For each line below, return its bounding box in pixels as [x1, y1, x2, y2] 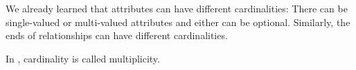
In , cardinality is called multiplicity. [6, 51, 160, 65]
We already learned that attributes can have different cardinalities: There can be [6, 1, 348, 15]
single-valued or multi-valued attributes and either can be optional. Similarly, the [6, 14, 350, 29]
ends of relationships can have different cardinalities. [6, 28, 228, 43]
